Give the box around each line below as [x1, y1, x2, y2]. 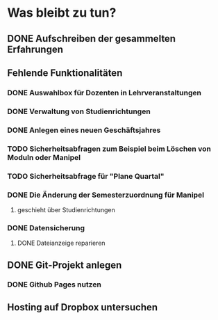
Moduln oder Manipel [7, 152, 81, 162]
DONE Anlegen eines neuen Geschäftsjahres [7, 125, 161, 135]
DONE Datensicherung [7, 223, 85, 232]
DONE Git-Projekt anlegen [7, 259, 122, 271]
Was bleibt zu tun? [7, 5, 117, 21]
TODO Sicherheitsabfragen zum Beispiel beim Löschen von [7, 144, 212, 154]
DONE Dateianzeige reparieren [17, 239, 106, 248]
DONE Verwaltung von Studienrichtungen [7, 106, 151, 116]
